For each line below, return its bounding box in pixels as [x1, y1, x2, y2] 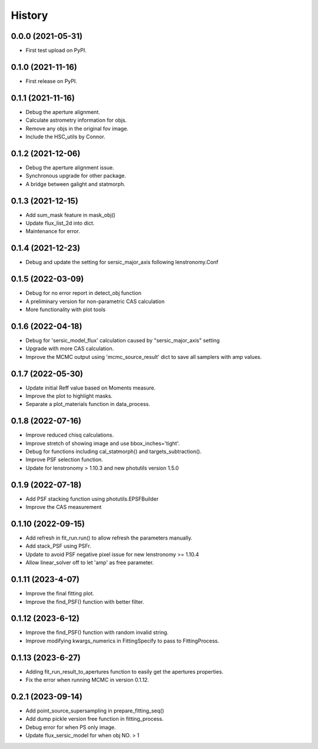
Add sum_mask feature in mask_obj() [25, 211, 116, 218]
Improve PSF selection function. [25, 456, 103, 463]
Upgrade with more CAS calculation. [25, 345, 114, 352]
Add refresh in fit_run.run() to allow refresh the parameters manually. [25, 534, 193, 541]
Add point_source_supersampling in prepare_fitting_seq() [25, 707, 164, 714]
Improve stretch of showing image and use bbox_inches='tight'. [25, 440, 180, 447]
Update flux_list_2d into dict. [25, 219, 95, 227]
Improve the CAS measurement [25, 504, 102, 511]
